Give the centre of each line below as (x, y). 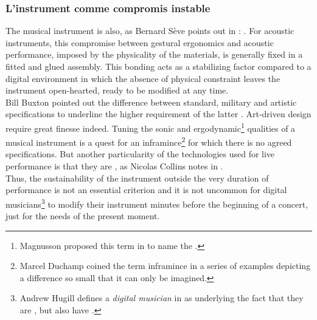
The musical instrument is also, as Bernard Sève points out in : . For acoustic (150, 31)
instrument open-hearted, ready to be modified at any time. (117, 90)
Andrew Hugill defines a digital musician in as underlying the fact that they (162, 298)
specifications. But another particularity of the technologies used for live (140, 154)
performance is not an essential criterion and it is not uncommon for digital (146, 190)
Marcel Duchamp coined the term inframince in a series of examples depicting (165, 266)
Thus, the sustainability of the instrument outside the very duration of (137, 178)
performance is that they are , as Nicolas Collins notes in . (114, 166)
